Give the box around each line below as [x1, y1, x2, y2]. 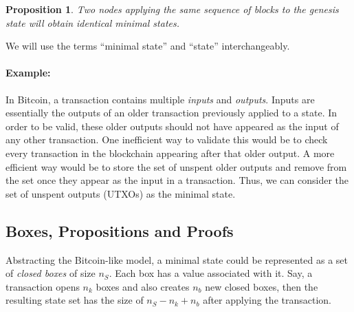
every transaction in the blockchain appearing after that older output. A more [5, 145, 335, 160]
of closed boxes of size [5, 266, 96, 280]
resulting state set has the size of [5, 293, 144, 307]
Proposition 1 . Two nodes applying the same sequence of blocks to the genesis [5, 2, 339, 16]
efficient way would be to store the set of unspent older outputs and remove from [5, 159, 347, 174]
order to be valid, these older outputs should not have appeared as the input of [5, 118, 339, 133]
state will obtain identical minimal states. [5, 15, 179, 30]
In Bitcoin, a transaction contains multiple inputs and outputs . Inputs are [5, 92, 315, 106]
